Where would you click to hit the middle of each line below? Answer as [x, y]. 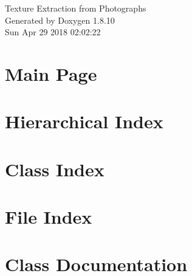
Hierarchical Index [84, 121]
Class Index [55, 169]
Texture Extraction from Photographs [76, 8]
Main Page [51, 73]
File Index [49, 217]
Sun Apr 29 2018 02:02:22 [53, 32]
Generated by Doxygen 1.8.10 [60, 20]
